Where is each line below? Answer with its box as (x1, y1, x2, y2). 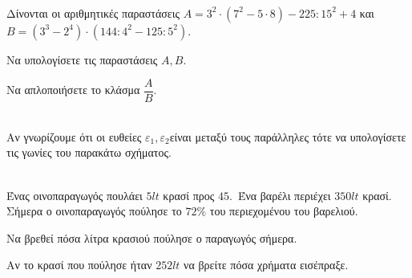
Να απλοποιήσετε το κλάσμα (6, 81, 140, 98)
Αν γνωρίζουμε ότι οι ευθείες (6, 128, 142, 145)
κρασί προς (163, 186, 215, 203)
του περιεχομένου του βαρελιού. (209, 202, 358, 219)
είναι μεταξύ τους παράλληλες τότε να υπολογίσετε (169, 128, 406, 145)
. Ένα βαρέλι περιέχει (228, 186, 331, 203)
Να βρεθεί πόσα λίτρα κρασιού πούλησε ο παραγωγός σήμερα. (6, 229, 297, 246)
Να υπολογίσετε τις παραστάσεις (6, 51, 158, 67)
